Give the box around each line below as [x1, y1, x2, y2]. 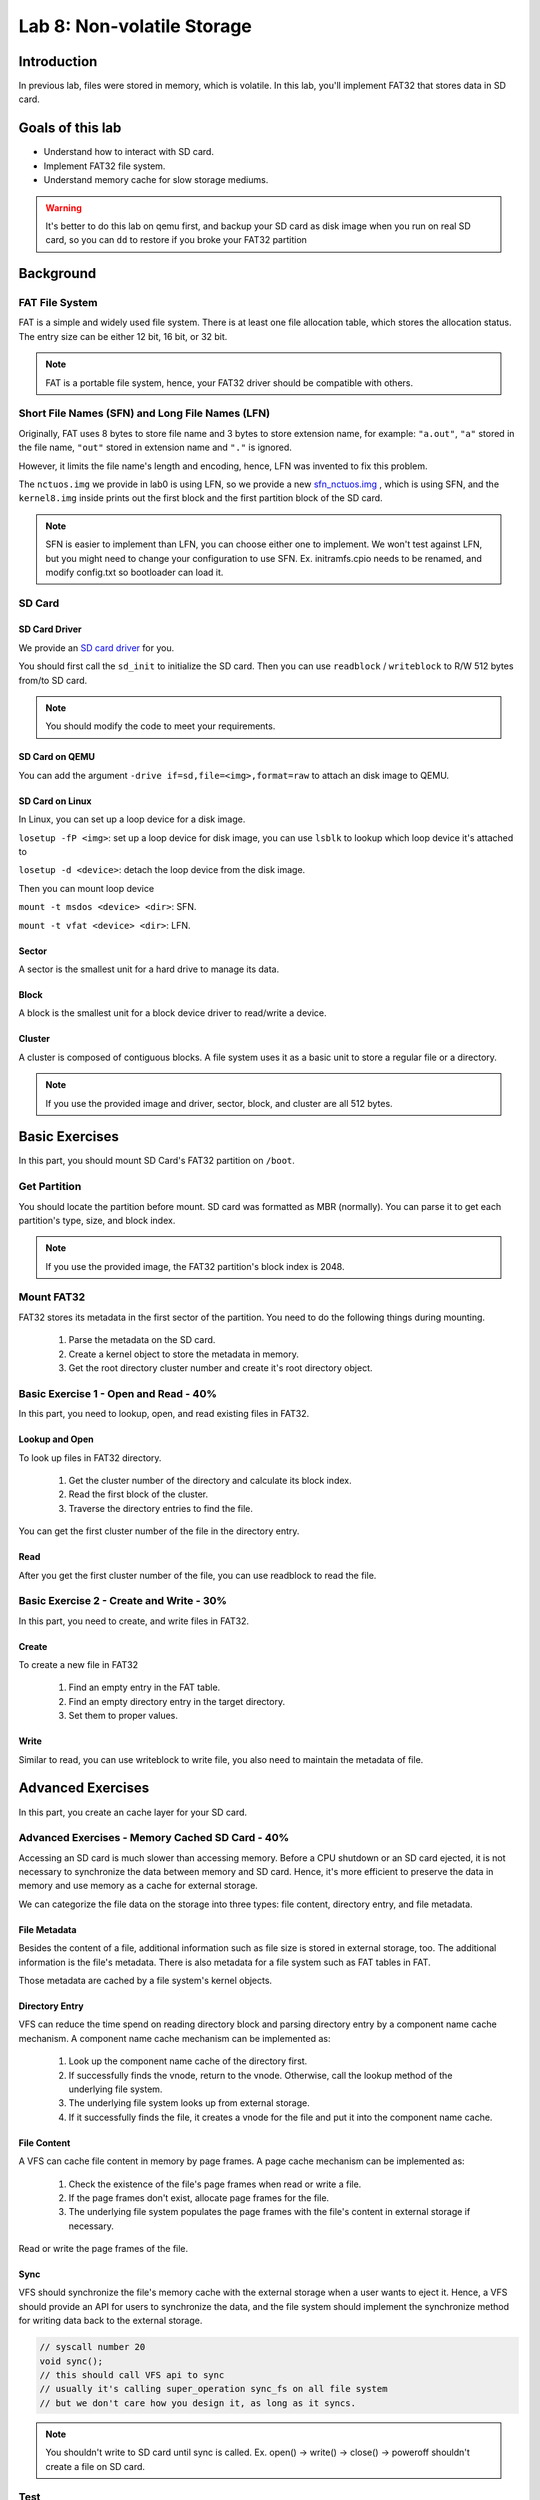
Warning [45, 201, 82, 214]
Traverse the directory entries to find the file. [68, 1502, 254, 1514]
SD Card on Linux [18, 795, 92, 807]
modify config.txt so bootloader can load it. [45, 566, 224, 578]
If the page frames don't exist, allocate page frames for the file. [68, 2191, 330, 2204]
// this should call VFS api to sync [39, 2370, 225, 2381]
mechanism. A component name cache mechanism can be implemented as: [18, 2032, 331, 2044]
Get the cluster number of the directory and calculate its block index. [68, 1474, 352, 1486]
